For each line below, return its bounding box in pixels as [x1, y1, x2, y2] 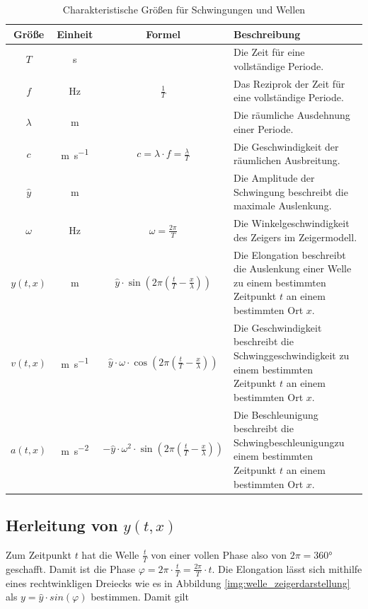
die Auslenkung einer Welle [234, 261, 352, 276]
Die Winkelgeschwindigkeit [234, 216, 350, 231]
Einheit [57, 26, 93, 41]
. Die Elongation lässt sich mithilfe [212, 561, 362, 576]
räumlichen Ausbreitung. [234, 153, 340, 168]
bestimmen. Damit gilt [91, 589, 189, 604]
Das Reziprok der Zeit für [234, 76, 345, 91]
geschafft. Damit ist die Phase [6, 561, 135, 576]
